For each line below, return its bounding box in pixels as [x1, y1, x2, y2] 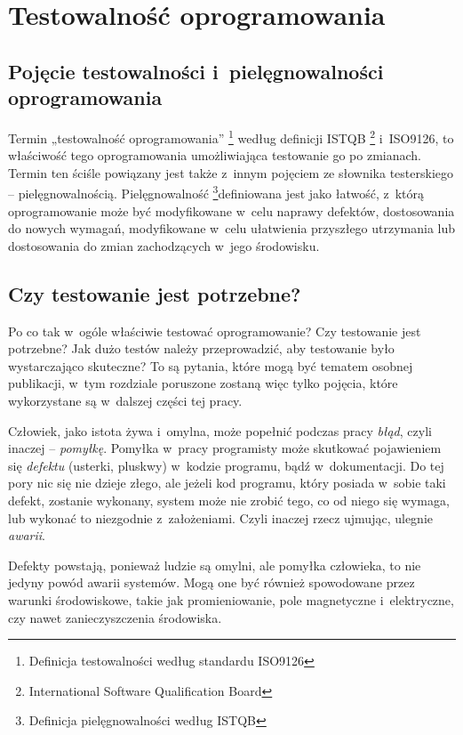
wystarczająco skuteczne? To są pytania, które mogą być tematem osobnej [8, 356, 413, 375]
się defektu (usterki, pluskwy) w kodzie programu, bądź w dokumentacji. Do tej [8, 456, 444, 474]
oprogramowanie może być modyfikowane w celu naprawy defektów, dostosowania [8, 201, 455, 220]
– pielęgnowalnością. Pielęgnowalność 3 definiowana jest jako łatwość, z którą [8, 182, 425, 203]
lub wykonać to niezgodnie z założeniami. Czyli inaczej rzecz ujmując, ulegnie [8, 508, 433, 527]
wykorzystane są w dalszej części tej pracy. [8, 392, 243, 410]
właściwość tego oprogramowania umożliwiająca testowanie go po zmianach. [8, 146, 422, 165]
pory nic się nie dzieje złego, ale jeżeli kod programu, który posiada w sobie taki [8, 473, 446, 492]
